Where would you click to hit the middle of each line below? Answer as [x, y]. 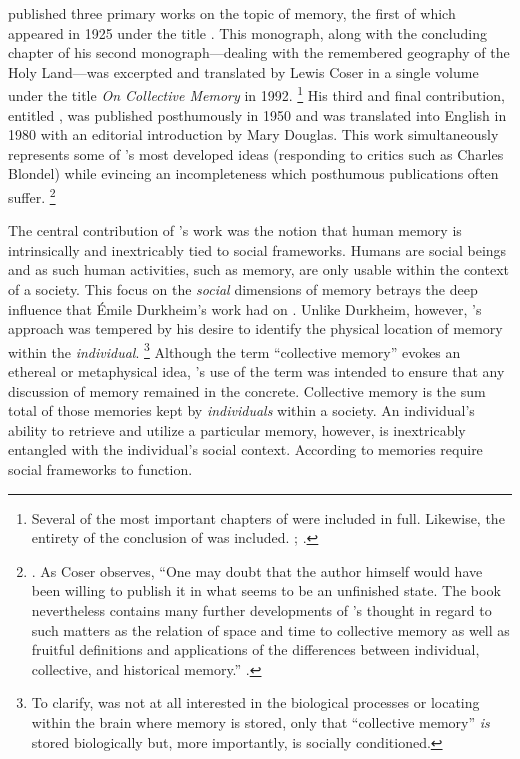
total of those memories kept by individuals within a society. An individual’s [241, 410]
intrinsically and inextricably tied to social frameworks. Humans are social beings [257, 249]
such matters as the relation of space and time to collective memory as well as [270, 629]
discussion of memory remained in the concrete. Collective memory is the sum [247, 390]
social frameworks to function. [100, 469]
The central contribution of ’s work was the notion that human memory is [235, 230]
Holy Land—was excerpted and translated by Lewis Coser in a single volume [243, 71]
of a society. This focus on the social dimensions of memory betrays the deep [243, 289]
